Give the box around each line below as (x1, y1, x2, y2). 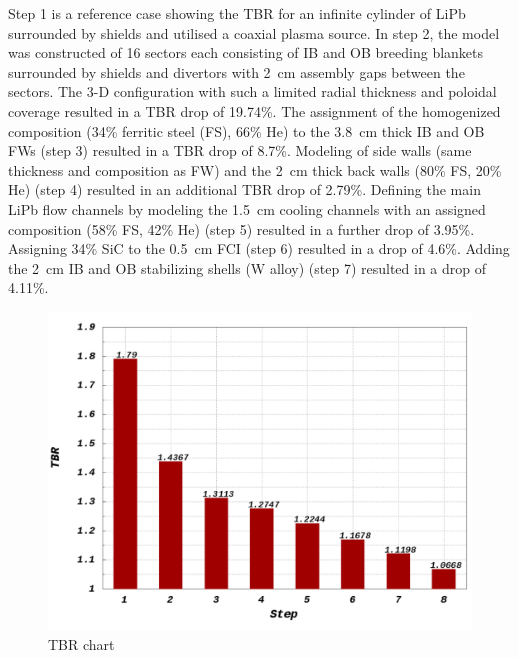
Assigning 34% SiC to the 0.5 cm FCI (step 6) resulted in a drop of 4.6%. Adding (8, 238, 510, 259)
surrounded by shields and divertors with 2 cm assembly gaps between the (8, 61, 465, 82)
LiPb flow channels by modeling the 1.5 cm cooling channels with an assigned (8, 198, 486, 219)
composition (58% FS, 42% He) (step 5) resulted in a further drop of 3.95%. (8, 218, 475, 239)
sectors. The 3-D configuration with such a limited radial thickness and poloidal (8, 81, 497, 102)
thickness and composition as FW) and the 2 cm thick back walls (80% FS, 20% (8, 159, 502, 180)
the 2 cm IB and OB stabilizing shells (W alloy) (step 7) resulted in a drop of (8, 257, 487, 278)
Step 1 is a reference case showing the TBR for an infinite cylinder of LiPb (8, 3, 466, 23)
